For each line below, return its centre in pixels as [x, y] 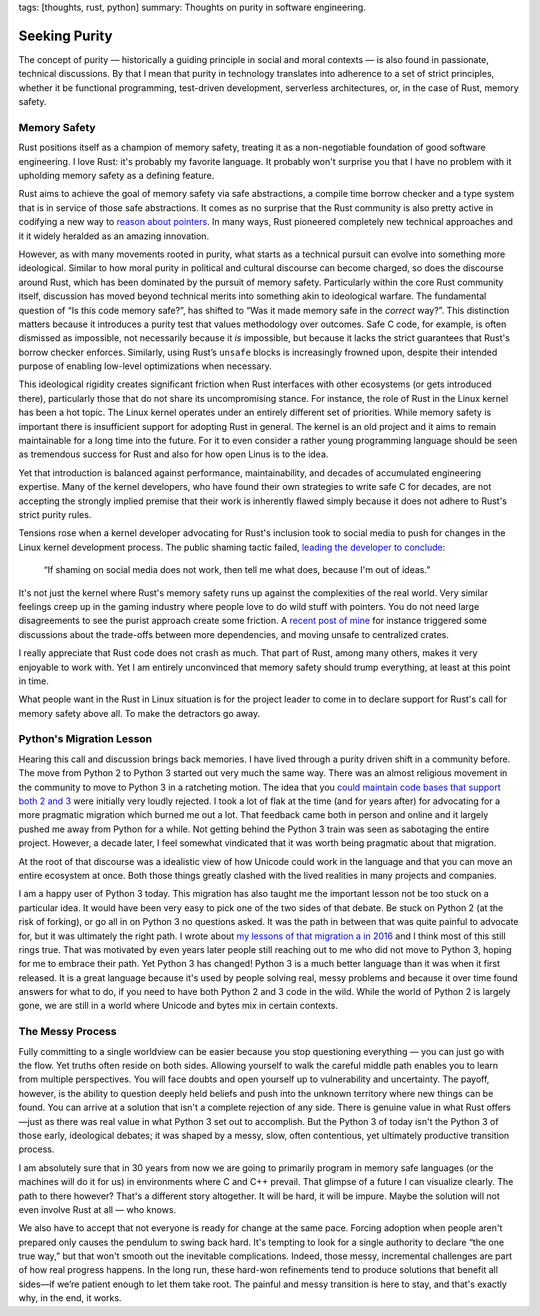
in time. [34, 681]
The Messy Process [67, 1032]
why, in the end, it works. [70, 1298]
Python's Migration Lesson [85, 739]
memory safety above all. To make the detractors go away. [139, 713]
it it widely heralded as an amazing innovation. [114, 236]
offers [499, 1107]
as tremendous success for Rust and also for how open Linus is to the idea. [173, 454]
